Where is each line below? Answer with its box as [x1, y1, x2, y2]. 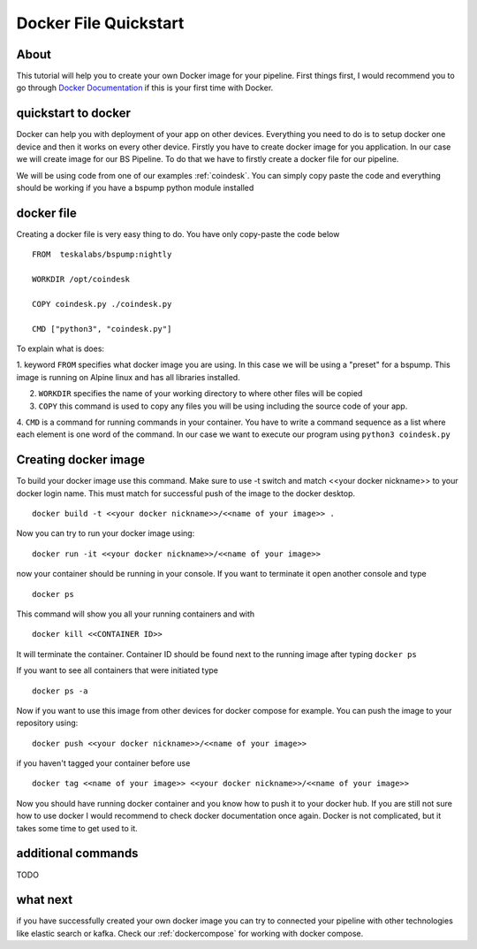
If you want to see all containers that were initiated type [16, 665, 218, 676]
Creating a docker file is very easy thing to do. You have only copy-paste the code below [16, 228, 340, 239]
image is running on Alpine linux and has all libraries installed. [16, 371, 240, 382]
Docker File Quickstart [16, 13, 185, 33]
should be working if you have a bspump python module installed [16, 182, 254, 193]
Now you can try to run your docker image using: [16, 528, 195, 539]
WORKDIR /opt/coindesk [32, 274, 131, 284]
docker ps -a [32, 685, 88, 696]
